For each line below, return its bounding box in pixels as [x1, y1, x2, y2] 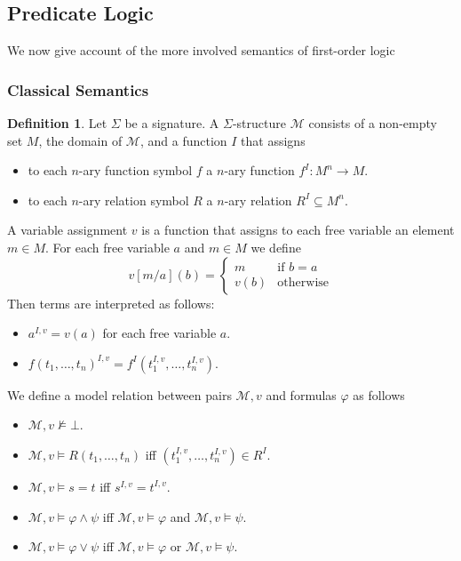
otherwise [277, 276, 330, 289]
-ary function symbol [78, 161, 193, 180]
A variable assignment [7, 220, 128, 239]
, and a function [139, 131, 227, 149]
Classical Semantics [7, 78, 149, 100]
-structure [232, 114, 286, 132]
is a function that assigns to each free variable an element [141, 220, 455, 239]
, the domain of [38, 131, 123, 149]
